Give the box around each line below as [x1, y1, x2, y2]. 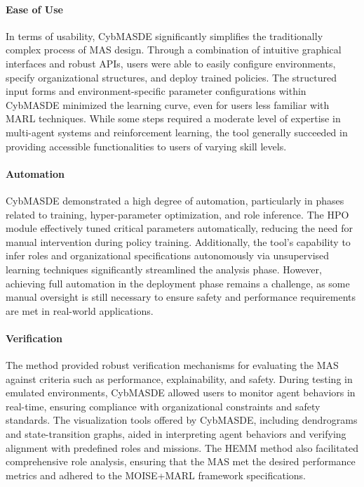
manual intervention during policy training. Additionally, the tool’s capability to [6, 234, 351, 249]
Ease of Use [6, 1, 63, 16]
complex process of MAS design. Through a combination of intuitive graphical [6, 42, 342, 57]
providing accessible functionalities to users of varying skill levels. [6, 138, 287, 153]
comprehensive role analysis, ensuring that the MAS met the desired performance [6, 454, 356, 469]
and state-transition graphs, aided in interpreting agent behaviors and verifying [6, 427, 346, 441]
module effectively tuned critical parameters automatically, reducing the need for [6, 221, 353, 235]
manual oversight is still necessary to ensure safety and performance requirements [6, 290, 356, 304]
